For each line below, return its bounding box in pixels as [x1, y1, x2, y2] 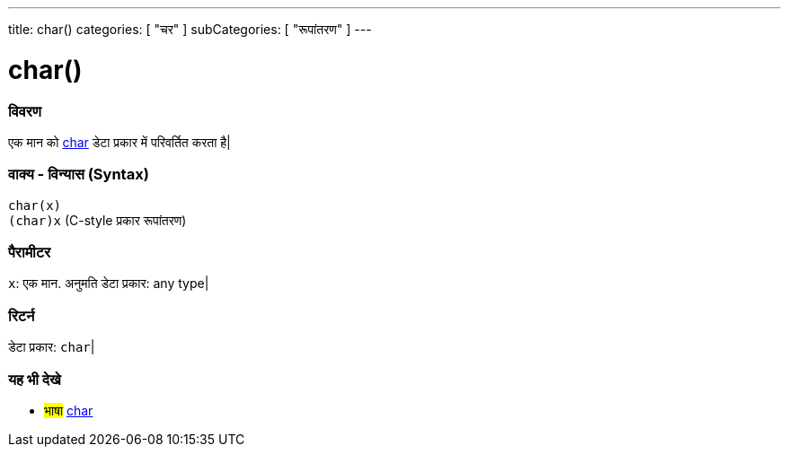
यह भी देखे [8, 370, 61, 389]
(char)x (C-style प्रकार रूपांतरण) [8, 212, 187, 228]
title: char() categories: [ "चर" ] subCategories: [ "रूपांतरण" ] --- [8, 22, 372, 37]
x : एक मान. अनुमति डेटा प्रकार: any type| [8, 275, 209, 292]
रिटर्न [8, 306, 35, 325]
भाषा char [44, 402, 93, 418]
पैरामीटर [8, 243, 51, 261]
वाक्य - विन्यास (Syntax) [8, 165, 149, 184]
